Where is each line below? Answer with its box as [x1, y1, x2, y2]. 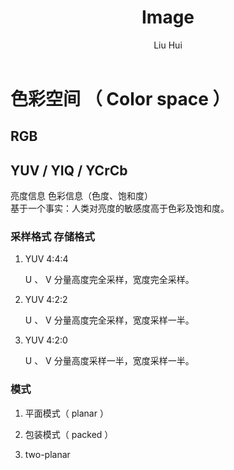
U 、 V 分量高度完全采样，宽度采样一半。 [24, 314, 195, 326]
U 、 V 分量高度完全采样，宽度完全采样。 [24, 274, 195, 286]
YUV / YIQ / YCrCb [10, 162, 128, 179]
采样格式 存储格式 [10, 230, 95, 244]
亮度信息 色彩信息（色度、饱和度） [10, 190, 153, 202]
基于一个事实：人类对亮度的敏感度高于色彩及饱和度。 [10, 202, 230, 215]
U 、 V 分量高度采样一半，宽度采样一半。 [24, 355, 195, 367]
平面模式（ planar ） [24, 407, 109, 419]
